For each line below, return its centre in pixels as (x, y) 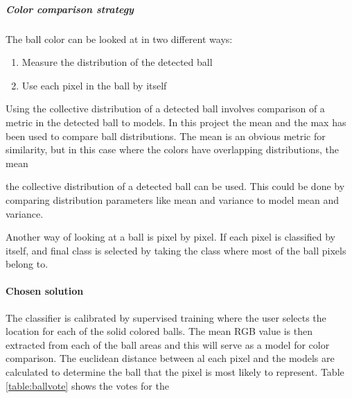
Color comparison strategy (70, 9)
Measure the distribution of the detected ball (117, 62)
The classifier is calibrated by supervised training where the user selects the (166, 317)
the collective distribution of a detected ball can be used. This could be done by (175, 186)
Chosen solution (45, 291)
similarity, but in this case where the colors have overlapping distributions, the (172, 149)
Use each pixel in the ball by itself (94, 85)
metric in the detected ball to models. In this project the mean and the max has (176, 122)
